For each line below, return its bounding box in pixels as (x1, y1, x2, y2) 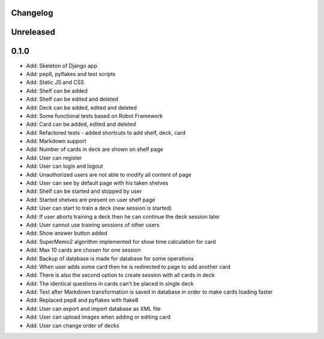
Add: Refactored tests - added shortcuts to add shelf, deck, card (26, 129, 186, 136)
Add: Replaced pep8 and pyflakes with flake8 (26, 296, 139, 304)
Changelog (11, 8, 53, 18)
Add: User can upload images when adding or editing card (26, 313, 171, 320)
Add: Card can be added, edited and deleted (26, 120, 136, 128)
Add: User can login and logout (26, 162, 103, 170)
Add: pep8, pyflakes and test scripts (26, 70, 116, 77)
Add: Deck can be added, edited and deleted (26, 104, 137, 111)
